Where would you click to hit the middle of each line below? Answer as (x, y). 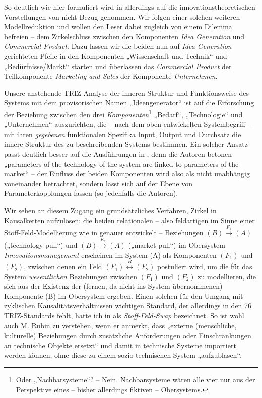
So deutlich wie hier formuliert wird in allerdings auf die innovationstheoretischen (130, 7)
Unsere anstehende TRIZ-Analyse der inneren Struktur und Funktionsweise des (127, 92)
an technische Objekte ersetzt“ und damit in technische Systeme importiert (120, 345)
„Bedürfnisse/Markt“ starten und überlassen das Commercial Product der (118, 66)
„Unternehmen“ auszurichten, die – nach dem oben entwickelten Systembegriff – (128, 124)
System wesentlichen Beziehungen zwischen (71, 276)
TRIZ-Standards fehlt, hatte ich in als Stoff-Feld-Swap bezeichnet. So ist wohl (124, 316)
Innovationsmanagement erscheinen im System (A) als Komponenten (110, 255)
